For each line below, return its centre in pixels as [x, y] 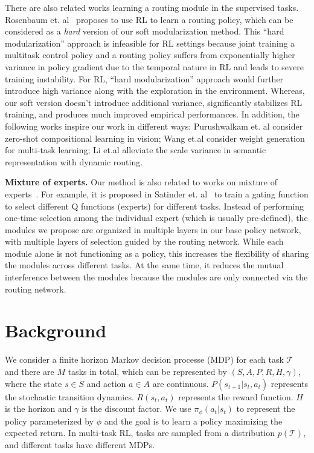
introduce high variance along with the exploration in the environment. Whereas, [155, 91]
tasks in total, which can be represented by [147, 371]
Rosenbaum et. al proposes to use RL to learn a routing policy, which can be [149, 19]
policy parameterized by [50, 421]
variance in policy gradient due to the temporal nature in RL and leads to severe [155, 66]
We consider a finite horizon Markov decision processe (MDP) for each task [144, 359]
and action [106, 383]
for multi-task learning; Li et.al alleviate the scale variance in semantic [136, 150]
